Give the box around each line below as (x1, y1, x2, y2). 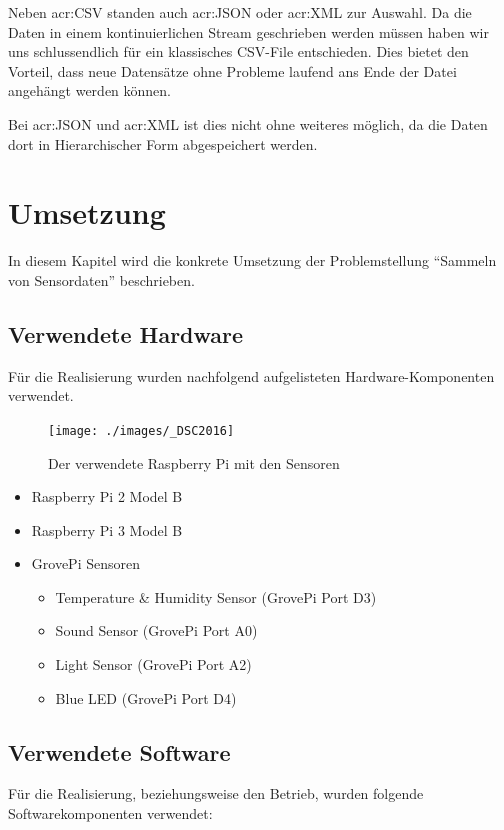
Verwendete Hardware (8, 318, 244, 349)
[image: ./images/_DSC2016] (48, 423, 235, 438)
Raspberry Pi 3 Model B (31, 519, 183, 540)
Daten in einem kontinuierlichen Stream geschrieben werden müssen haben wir (8, 21, 489, 42)
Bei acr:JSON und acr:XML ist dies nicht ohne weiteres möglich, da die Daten (8, 113, 488, 134)
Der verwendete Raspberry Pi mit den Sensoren (48, 452, 340, 473)
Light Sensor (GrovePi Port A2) (55, 654, 252, 675)
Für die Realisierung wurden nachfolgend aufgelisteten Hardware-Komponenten (8, 365, 495, 386)
